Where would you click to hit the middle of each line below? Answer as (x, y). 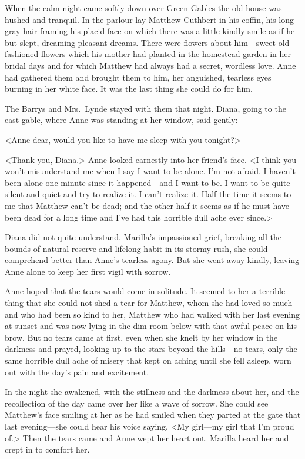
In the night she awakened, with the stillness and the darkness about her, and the (152, 392)
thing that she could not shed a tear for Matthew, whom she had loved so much (149, 303)
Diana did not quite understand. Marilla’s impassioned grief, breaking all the (143, 237)
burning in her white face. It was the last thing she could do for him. (129, 89)
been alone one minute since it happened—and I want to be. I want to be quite (148, 182)
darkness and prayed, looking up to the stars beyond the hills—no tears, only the (151, 349)
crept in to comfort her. (47, 449)
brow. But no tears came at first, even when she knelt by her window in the (141, 337)
